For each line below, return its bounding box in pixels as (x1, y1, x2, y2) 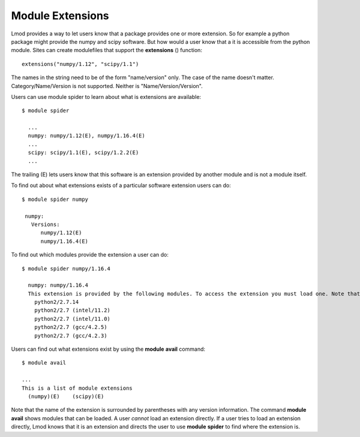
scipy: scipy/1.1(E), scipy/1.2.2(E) (28, 149, 139, 156)
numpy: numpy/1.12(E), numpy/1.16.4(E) (28, 132, 145, 139)
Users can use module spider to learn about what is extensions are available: (11, 93, 201, 100)
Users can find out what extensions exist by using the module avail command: (11, 345, 206, 353)
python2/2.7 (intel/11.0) (34, 315, 111, 322)
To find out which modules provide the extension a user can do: (11, 251, 169, 258)
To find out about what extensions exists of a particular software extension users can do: (11, 182, 231, 189)
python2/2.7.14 (34, 299, 79, 306)
